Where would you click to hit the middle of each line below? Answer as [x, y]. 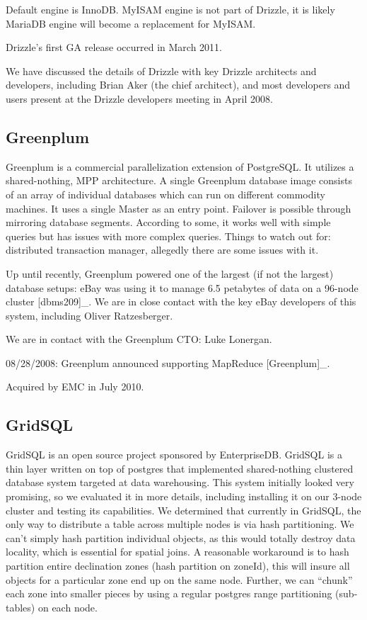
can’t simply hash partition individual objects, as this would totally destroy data [181, 537]
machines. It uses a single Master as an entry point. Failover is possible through [179, 208]
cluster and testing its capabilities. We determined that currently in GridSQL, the [183, 510]
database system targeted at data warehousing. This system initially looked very [180, 482]
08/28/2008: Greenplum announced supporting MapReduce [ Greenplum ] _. [168, 362]
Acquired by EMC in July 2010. [75, 387]
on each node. [68, 607]
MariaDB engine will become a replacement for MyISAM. [131, 23]
